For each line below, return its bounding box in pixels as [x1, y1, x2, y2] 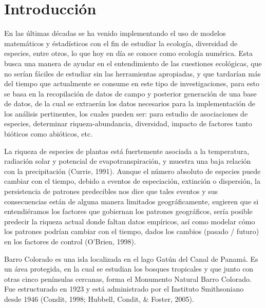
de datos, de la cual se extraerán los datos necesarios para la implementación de [4, 98, 256, 109]
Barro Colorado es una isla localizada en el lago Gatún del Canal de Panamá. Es [4, 253, 258, 264]
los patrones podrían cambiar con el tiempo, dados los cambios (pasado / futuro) [4, 226, 259, 237]
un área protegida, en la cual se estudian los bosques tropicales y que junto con [4, 263, 254, 274]
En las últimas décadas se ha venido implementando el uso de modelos [4, 28, 226, 38]
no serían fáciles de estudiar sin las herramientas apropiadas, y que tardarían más [4, 68, 261, 79]
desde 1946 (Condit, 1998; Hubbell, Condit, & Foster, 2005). [4, 293, 194, 304]
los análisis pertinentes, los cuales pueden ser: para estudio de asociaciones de [4, 108, 248, 119]
